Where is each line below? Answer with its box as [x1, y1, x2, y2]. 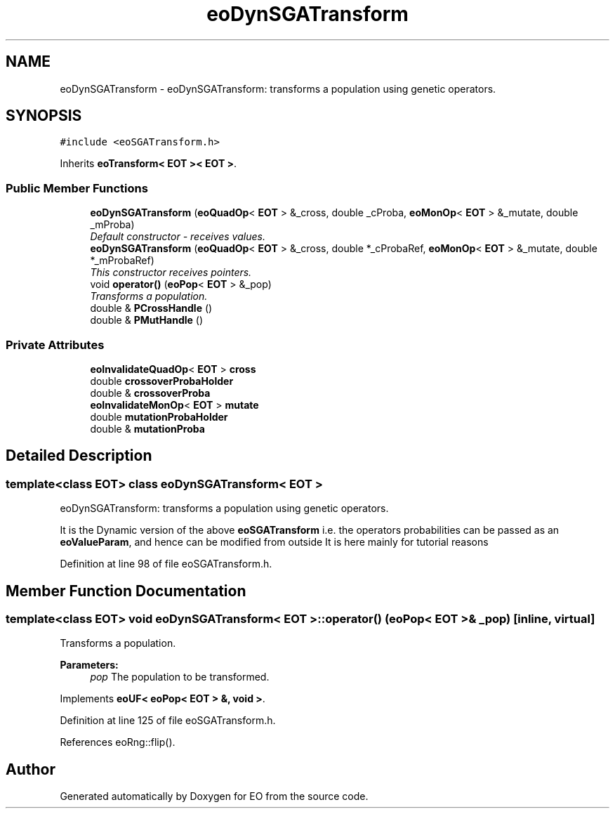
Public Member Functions [6, 180, 148, 195]
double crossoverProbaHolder [90, 374, 234, 387]
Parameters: [60, 659, 119, 671]
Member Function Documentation [6, 582, 246, 600]
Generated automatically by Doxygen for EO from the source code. [60, 790, 369, 803]
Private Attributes [6, 337, 105, 352]
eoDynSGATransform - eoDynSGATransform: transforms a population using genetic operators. [60, 82, 496, 95]
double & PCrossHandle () [90, 302, 213, 315]
